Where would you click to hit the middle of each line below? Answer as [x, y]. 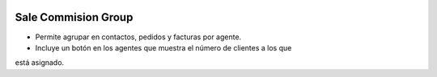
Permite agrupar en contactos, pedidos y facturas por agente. [138, 37]
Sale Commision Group [74, 17]
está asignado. [40, 63]
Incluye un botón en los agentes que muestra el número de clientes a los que [163, 47]
